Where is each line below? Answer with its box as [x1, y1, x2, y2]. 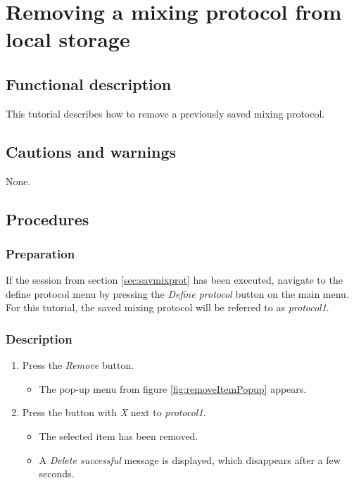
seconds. [39, 466, 75, 481]
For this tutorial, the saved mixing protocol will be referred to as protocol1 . [6, 300, 329, 315]
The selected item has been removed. [39, 428, 198, 443]
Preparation [6, 244, 75, 262]
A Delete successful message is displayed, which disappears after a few [39, 452, 341, 467]
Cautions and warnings [6, 140, 177, 162]
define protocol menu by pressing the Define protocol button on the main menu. [6, 286, 349, 301]
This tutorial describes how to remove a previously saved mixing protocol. [6, 106, 325, 120]
